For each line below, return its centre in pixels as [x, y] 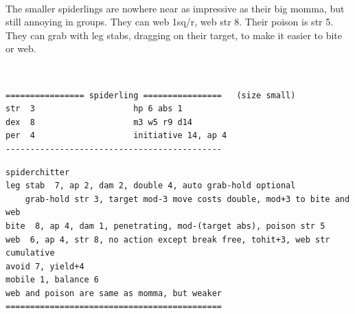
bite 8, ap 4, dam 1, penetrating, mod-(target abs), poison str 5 [165, 226]
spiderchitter [38, 172]
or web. [21, 48]
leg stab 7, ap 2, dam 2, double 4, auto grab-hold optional [151, 186]
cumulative [30, 253]
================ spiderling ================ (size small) [151, 95]
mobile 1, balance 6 [53, 280]
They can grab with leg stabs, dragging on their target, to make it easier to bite [174, 35]
